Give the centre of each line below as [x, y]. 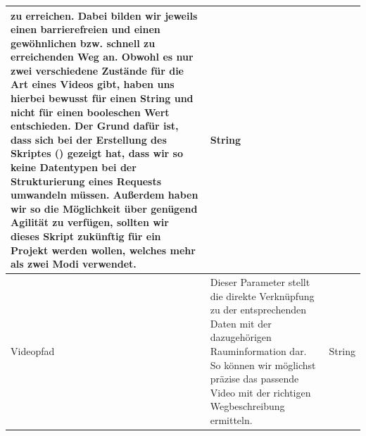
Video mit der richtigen [260, 392]
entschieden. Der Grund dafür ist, [95, 126]
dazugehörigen [241, 337]
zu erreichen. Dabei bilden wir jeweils [104, 15]
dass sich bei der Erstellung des [89, 139]
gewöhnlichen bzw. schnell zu [83, 43]
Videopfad [33, 351]
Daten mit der [241, 323]
